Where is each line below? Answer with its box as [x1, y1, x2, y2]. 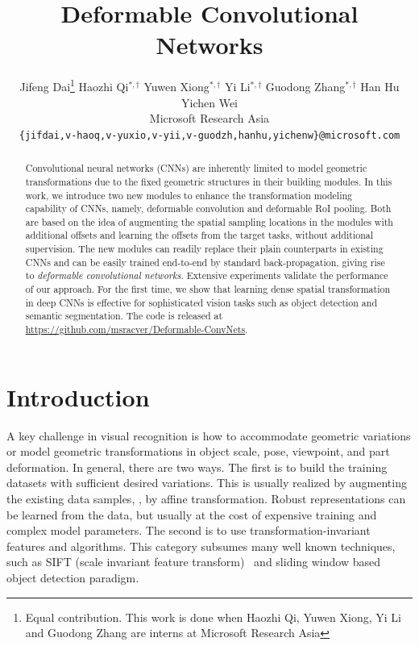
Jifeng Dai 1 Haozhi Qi [19, 76, 129, 94]
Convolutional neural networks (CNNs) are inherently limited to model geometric [25, 161, 367, 175]
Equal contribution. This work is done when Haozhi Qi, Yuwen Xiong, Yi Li [25, 608, 401, 625]
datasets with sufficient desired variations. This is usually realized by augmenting [6, 474, 407, 491]
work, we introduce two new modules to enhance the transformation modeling [25, 188, 352, 202]
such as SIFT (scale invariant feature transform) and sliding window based [6, 553, 380, 570]
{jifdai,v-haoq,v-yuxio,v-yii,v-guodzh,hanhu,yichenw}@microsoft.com [19, 129, 400, 141]
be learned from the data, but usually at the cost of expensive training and [6, 506, 377, 523]
